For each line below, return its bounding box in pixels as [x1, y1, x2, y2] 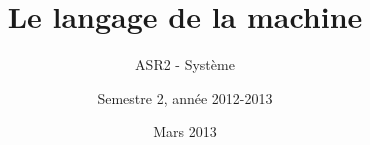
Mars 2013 [153, 121, 217, 142]
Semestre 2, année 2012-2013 [97, 87, 273, 108]
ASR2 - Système [135, 54, 235, 75]
